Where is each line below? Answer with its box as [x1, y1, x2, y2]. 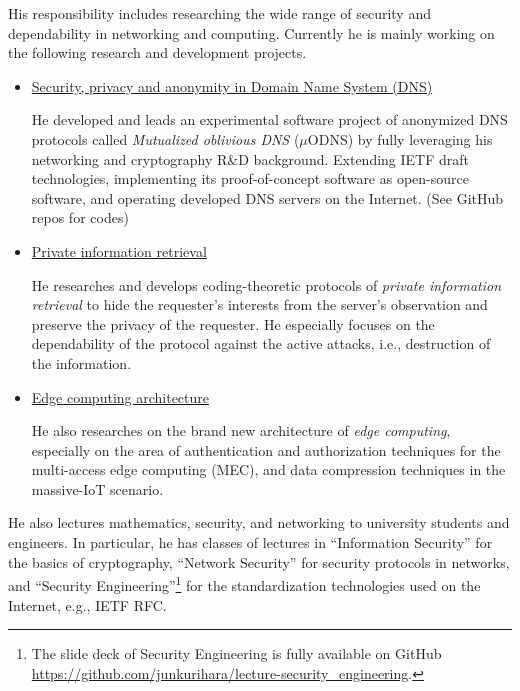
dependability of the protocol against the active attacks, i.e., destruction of [31, 333, 491, 354]
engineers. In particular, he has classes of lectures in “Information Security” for [8, 532, 493, 553]
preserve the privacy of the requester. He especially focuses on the [31, 313, 435, 334]
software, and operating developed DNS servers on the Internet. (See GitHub [31, 187, 504, 208]
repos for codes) [31, 207, 129, 228]
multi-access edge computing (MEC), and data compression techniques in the [31, 459, 506, 480]
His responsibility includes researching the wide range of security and [8, 3, 431, 23]
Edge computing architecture [31, 386, 210, 407]
